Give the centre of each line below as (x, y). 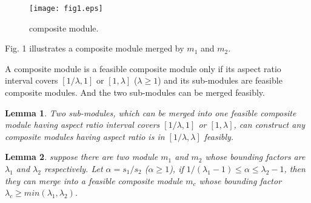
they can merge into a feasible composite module (94, 180)
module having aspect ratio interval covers (82, 125)
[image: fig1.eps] (66, 8)
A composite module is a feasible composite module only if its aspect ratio (143, 68)
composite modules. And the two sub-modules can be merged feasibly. (135, 92)
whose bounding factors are (255, 157)
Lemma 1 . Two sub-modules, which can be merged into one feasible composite (151, 112)
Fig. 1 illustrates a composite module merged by (95, 48)
